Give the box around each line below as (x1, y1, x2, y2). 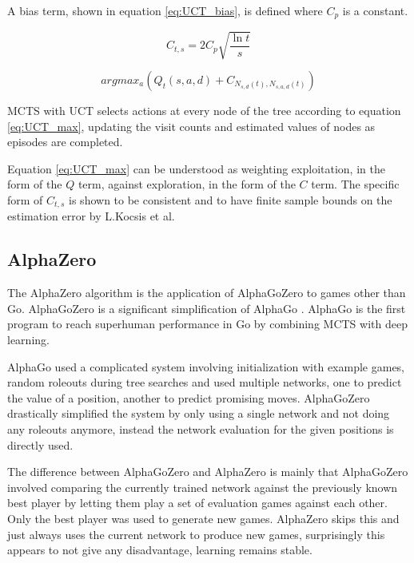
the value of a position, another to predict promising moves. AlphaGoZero (7, 389, 370, 406)
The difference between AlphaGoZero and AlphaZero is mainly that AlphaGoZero (7, 463, 408, 480)
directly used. (7, 436, 74, 453)
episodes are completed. (7, 133, 123, 150)
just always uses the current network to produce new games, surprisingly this (7, 525, 385, 542)
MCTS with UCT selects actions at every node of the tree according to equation (7, 102, 401, 118)
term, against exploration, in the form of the (78, 176, 296, 192)
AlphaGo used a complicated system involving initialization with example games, (7, 358, 405, 375)
